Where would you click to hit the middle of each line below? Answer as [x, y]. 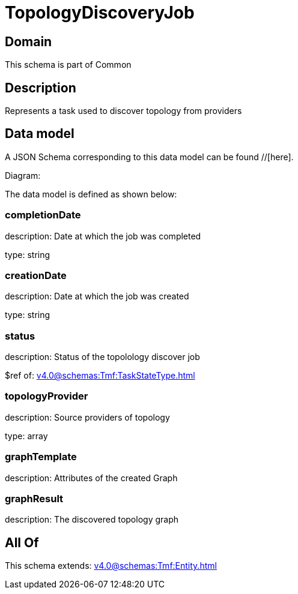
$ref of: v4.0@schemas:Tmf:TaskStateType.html [100, 376]
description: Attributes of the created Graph [91, 478]
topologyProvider [47, 396]
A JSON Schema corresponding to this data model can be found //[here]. [149, 157]
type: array [26, 436]
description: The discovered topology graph [92, 520]
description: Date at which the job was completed [103, 236]
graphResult [34, 498]
